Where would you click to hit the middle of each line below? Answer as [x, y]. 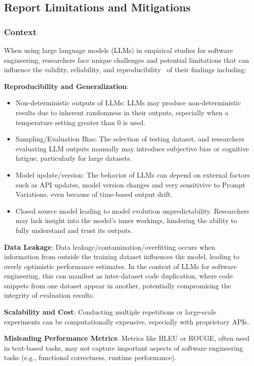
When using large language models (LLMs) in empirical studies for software [119, 50]
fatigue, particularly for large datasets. [74, 158]
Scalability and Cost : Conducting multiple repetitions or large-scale [110, 312]
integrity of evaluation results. [49, 295]
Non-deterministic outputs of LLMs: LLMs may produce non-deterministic [128, 103]
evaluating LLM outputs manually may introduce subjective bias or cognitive [132, 148]
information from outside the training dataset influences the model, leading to [122, 256]
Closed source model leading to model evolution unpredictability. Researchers [132, 210]
